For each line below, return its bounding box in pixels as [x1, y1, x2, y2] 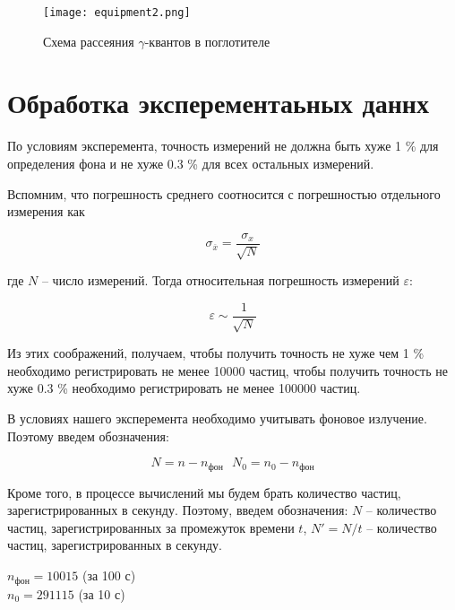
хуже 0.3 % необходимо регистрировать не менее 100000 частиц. [7, 379, 361, 397]
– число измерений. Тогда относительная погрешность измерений [41, 271, 399, 290]
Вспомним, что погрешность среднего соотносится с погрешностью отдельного [7, 184, 441, 203]
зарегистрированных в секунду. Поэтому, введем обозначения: [7, 501, 348, 519]
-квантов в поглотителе [144, 31, 270, 50]
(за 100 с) [82, 566, 136, 585]
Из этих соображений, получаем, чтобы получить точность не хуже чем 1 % [7, 344, 425, 362]
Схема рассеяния [43, 31, 134, 50]
